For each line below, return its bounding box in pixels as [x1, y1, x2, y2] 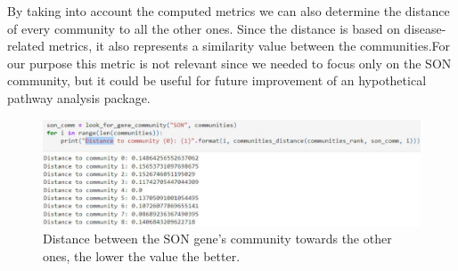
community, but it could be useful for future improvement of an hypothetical [7, 71, 427, 90]
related [7, 36, 45, 55]
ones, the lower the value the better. [43, 246, 241, 265]
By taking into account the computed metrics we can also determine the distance [7, 2, 450, 20]
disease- [404, 19, 446, 37]
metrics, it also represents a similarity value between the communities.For [48, 36, 451, 55]
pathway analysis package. [7, 88, 151, 107]
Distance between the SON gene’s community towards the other [43, 229, 392, 248]
